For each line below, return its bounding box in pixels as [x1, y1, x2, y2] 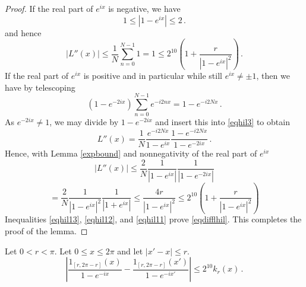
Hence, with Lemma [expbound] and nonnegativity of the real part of [5, 147, 257, 160]
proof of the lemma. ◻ [5, 225, 88, 237]
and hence [5, 26, 42, 39]
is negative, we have [108, 2, 181, 14]
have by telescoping [5, 81, 75, 93]
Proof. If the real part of [5, 2, 93, 14]
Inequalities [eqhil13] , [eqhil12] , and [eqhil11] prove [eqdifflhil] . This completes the [5, 213, 302, 225]
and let [117, 244, 143, 257]
